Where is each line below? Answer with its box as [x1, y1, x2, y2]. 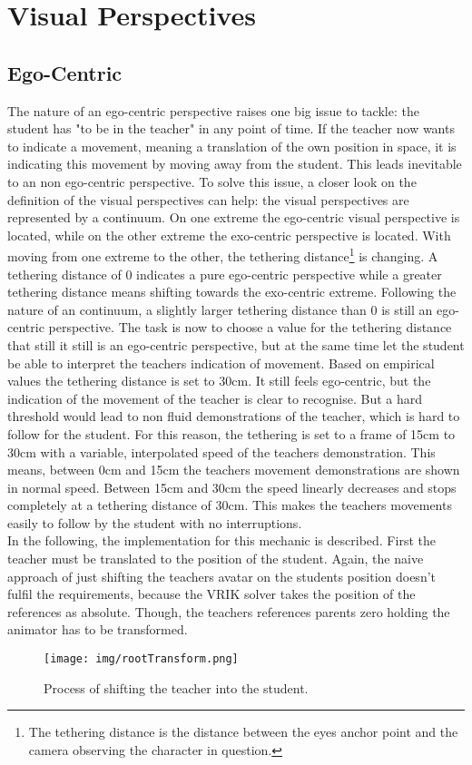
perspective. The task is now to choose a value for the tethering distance [48, 318, 452, 337]
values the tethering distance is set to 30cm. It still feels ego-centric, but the [7, 371, 431, 390]
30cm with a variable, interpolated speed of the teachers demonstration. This [7, 442, 436, 461]
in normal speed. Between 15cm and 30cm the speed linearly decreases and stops [7, 477, 457, 496]
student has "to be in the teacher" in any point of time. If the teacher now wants [7, 119, 455, 138]
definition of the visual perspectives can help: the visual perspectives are [7, 190, 409, 209]
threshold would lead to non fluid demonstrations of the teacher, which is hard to [7, 407, 460, 426]
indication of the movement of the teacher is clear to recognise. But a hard [7, 388, 423, 407]
